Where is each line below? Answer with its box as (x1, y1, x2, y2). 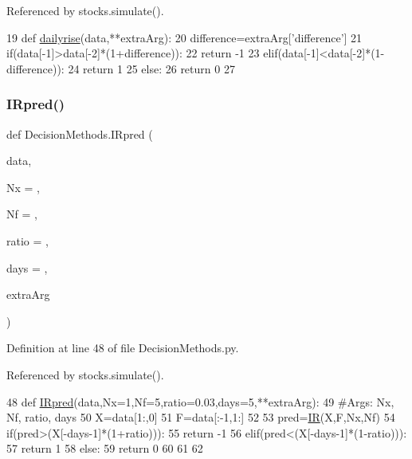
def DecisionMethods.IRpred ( (6, 125, 153, 142)
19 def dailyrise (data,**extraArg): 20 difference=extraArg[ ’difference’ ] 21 (6, 29, 363, 45)
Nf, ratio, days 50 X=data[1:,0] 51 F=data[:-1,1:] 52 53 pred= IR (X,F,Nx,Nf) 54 (6, 409, 395, 426)
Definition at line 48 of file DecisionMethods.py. (6, 339, 239, 356)
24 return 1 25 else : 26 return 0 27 (68, 60, 235, 76)
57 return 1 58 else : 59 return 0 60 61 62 (6, 440, 203, 457)
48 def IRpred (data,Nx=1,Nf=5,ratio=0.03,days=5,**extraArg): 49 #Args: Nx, (6, 393, 394, 410)
